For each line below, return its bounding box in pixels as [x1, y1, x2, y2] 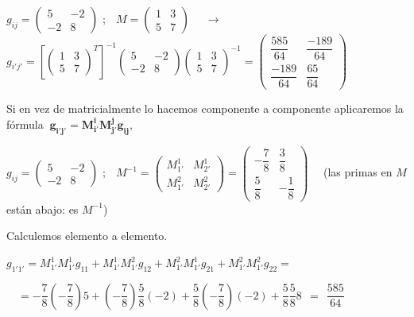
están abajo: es [6, 200, 79, 217]
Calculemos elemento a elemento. [6, 227, 168, 244]
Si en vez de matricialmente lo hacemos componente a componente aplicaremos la [6, 100, 404, 117]
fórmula [6, 115, 44, 132]
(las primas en [323, 164, 393, 180]
